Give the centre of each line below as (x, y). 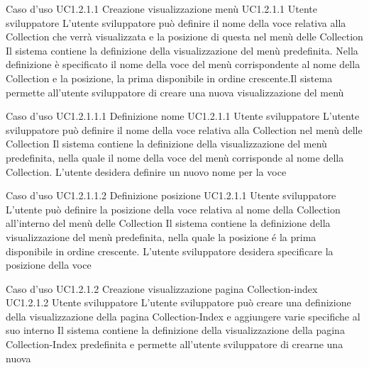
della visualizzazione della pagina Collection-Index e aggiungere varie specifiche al (183, 316)
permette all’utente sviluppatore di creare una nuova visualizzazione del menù (175, 92)
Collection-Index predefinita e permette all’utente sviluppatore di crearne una (175, 344)
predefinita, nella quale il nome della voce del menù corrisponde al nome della (175, 157)
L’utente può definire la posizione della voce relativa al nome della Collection (173, 209)
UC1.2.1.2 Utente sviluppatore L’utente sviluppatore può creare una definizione (178, 302)
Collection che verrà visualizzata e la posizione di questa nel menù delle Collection (184, 37)
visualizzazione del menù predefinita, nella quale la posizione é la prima (161, 236)
